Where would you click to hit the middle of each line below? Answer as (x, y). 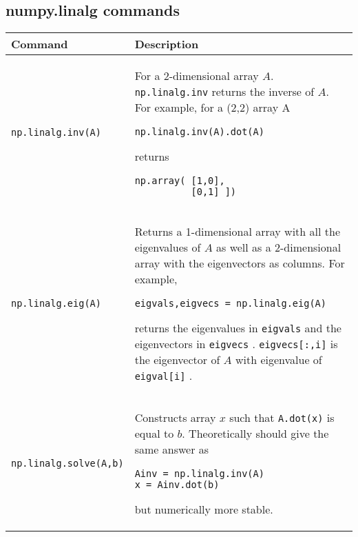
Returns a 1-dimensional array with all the (238, 232)
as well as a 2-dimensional (278, 247)
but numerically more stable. (204, 509)
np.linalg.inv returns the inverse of (224, 92)
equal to (154, 434)
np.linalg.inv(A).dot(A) (199, 132)
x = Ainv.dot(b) (177, 485)
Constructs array (175, 418)
